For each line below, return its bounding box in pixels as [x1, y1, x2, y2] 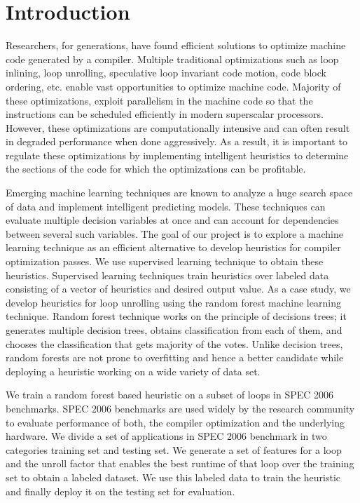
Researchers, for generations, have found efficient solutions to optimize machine [6, 38, 346, 53]
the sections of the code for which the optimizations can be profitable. [6, 161, 306, 176]
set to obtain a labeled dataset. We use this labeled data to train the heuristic [6, 469, 341, 484]
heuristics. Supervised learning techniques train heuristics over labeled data [6, 267, 329, 282]
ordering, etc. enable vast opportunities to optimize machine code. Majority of [6, 79, 341, 93]
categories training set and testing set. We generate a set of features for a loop [6, 442, 342, 457]
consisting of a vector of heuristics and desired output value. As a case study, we [6, 281, 351, 296]
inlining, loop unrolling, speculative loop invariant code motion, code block [6, 65, 326, 80]
